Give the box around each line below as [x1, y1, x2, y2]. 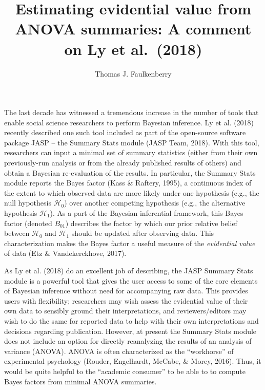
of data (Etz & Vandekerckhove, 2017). [4, 248, 127, 258]
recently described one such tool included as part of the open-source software [4, 127, 246, 138]
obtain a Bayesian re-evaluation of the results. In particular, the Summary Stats [4, 167, 256, 178]
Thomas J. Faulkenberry [95, 68, 172, 79]
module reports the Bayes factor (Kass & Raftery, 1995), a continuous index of [4, 177, 252, 188]
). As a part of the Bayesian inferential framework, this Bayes [50, 208, 243, 218]
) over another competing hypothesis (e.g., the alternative [64, 197, 246, 208]
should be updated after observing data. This [71, 228, 214, 238]
